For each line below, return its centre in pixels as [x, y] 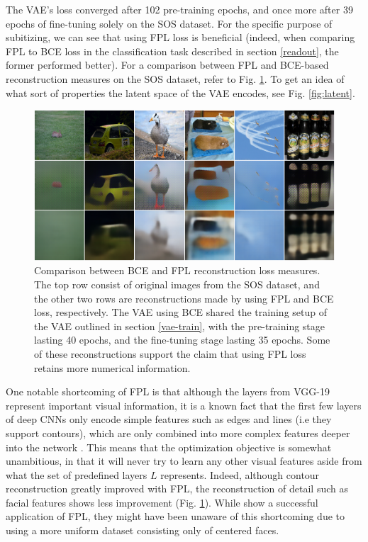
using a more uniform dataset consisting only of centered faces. [143, 530]
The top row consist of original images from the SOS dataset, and [177, 284]
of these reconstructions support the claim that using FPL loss [170, 353]
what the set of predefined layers [77, 474]
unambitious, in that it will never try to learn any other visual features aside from [184, 461]
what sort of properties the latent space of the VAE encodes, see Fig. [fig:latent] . [180, 92]
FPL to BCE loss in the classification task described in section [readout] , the [172, 51]
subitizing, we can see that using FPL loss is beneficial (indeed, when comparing [180, 37]
